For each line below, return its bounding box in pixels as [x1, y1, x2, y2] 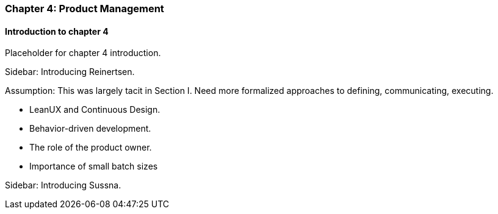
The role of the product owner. [29, 142, 152, 153]
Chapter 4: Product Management [5, 2, 164, 15]
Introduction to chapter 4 [5, 26, 109, 37]
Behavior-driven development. [29, 123, 151, 134]
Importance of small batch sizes [29, 161, 158, 172]
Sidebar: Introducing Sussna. [5, 180, 121, 191]
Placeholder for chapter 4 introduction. [5, 48, 161, 59]
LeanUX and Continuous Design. [29, 104, 161, 115]
